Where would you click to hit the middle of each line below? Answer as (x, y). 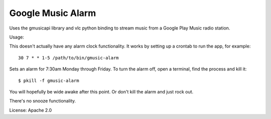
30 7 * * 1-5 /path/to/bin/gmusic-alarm (69, 58)
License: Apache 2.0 (31, 110)
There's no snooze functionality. (43, 101)
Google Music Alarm (53, 13)
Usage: (17, 37)
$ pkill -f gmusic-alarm (49, 80)
